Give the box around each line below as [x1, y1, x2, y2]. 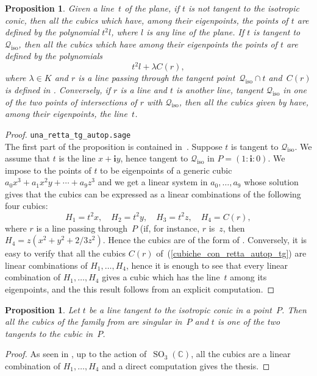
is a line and [120, 83, 167, 96]
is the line [59, 152, 96, 165]
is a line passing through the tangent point [78, 71, 235, 84]
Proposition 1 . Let [5, 303, 80, 316]
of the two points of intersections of [5, 95, 137, 108]
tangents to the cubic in [5, 327, 93, 339]
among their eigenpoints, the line [5, 107, 127, 120]
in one [283, 83, 307, 96]
